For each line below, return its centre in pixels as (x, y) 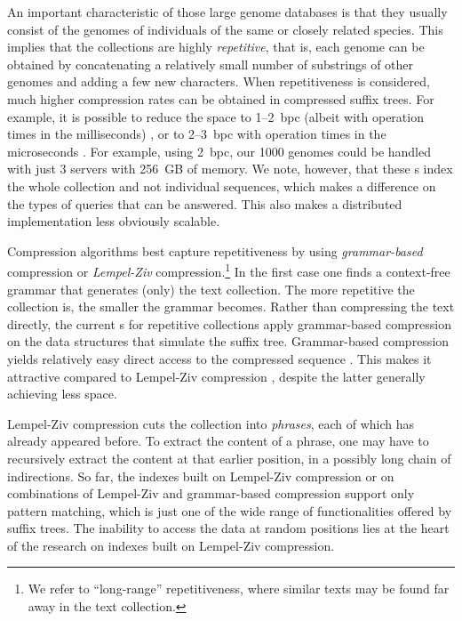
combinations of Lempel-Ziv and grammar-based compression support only (211, 493)
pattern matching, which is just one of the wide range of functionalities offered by (230, 510)
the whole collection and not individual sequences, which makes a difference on (222, 185)
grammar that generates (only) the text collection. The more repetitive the (211, 289)
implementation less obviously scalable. (114, 221)
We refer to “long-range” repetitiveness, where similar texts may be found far (239, 589)
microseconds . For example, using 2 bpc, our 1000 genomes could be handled (219, 151)
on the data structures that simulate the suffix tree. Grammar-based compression (228, 341)
